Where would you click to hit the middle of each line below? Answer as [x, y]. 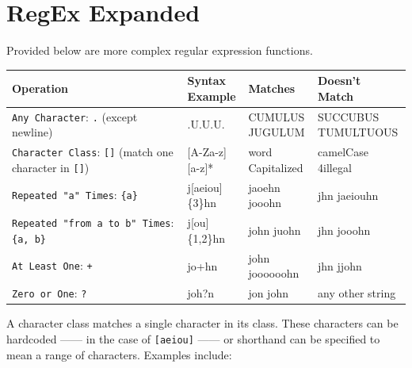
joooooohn [274, 273]
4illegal [335, 167]
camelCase [343, 152]
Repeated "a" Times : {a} [75, 195]
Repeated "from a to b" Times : [93, 222]
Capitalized [276, 167]
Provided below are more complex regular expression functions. [160, 50]
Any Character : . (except [75, 116]
